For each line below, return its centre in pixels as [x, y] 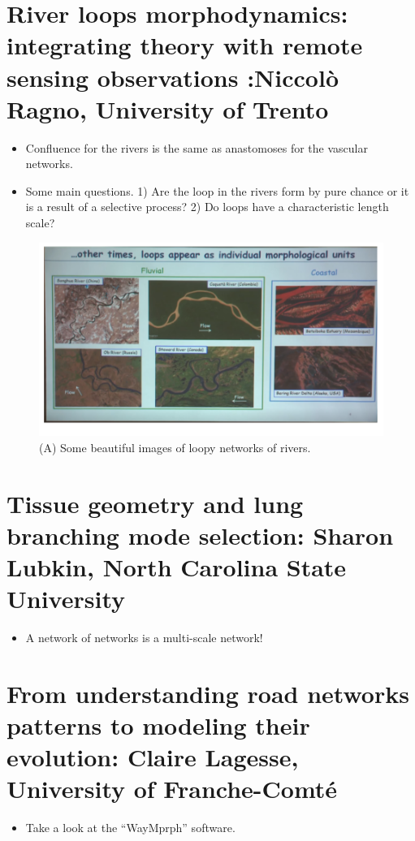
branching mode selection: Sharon [200, 535]
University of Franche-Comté [172, 789]
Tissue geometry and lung [155, 503]
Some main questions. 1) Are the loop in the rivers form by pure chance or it [217, 190]
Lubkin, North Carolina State [177, 566]
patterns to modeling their [158, 725]
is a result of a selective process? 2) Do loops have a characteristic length [207, 207]
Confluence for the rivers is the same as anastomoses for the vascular [197, 147]
